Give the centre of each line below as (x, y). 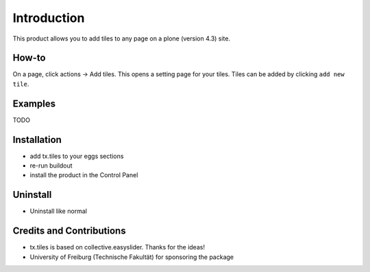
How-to (29, 58)
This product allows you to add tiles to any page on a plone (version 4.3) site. (122, 38)
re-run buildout (51, 166)
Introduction (49, 18)
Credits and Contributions (69, 231)
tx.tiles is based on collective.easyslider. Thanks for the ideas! (118, 247)
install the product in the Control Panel (84, 175)
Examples (34, 103)
